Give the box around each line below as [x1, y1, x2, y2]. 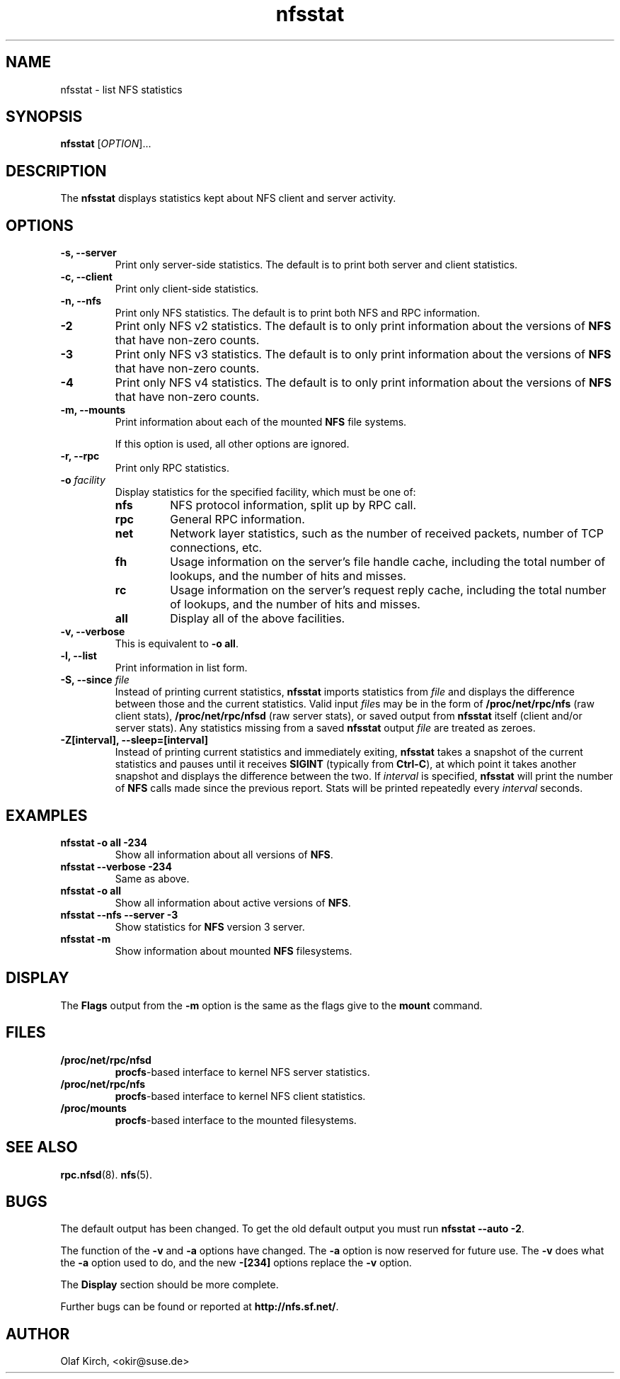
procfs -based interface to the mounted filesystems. [115, 1113, 357, 1126]
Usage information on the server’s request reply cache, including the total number [170, 583, 607, 598]
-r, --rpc [60, 450, 100, 462]
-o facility [60, 474, 105, 487]
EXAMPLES [6, 806, 88, 824]
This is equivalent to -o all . [115, 637, 239, 650]
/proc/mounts [60, 1101, 127, 1114]
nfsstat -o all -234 [60, 836, 147, 849]
